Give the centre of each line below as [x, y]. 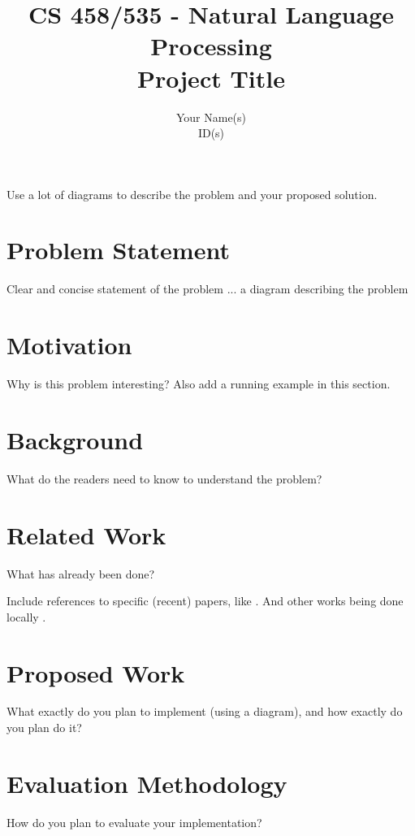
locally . [26, 616]
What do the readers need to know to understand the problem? [164, 478]
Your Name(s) [211, 117]
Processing [211, 46]
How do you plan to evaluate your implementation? [134, 822]
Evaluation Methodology [147, 783]
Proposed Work [96, 672]
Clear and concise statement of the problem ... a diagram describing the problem [207, 289]
